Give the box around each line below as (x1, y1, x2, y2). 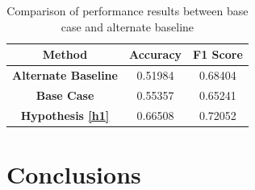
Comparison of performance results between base (6, 2, 249, 19)
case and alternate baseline (61, 18, 194, 35)
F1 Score (193, 46, 243, 63)
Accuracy (128, 46, 182, 63)
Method (42, 46, 88, 63)
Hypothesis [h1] (20, 106, 110, 123)
